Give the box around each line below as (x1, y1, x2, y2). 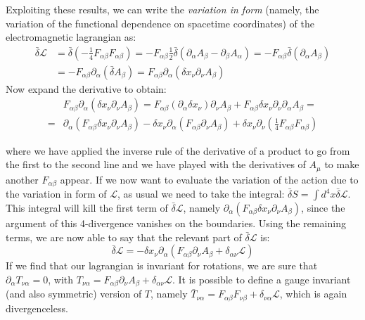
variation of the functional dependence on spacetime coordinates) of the (6, 15, 314, 30)
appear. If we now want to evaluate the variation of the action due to (60, 172, 359, 186)
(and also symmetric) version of (6, 286, 142, 301)
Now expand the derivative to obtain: (6, 81, 167, 96)
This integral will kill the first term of (6, 200, 168, 215)
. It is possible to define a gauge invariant (172, 271, 351, 286)
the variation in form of (6, 186, 107, 200)
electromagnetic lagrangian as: (6, 30, 136, 44)
